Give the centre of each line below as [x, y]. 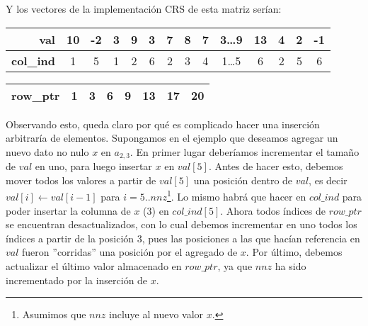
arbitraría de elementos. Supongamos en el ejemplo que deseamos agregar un [172, 138]
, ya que [235, 266]
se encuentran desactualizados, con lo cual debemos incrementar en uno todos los [182, 224]
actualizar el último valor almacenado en [94, 266]
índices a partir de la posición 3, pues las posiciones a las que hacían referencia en [183, 238]
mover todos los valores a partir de [81, 180]
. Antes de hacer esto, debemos [276, 166]
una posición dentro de [243, 180]
